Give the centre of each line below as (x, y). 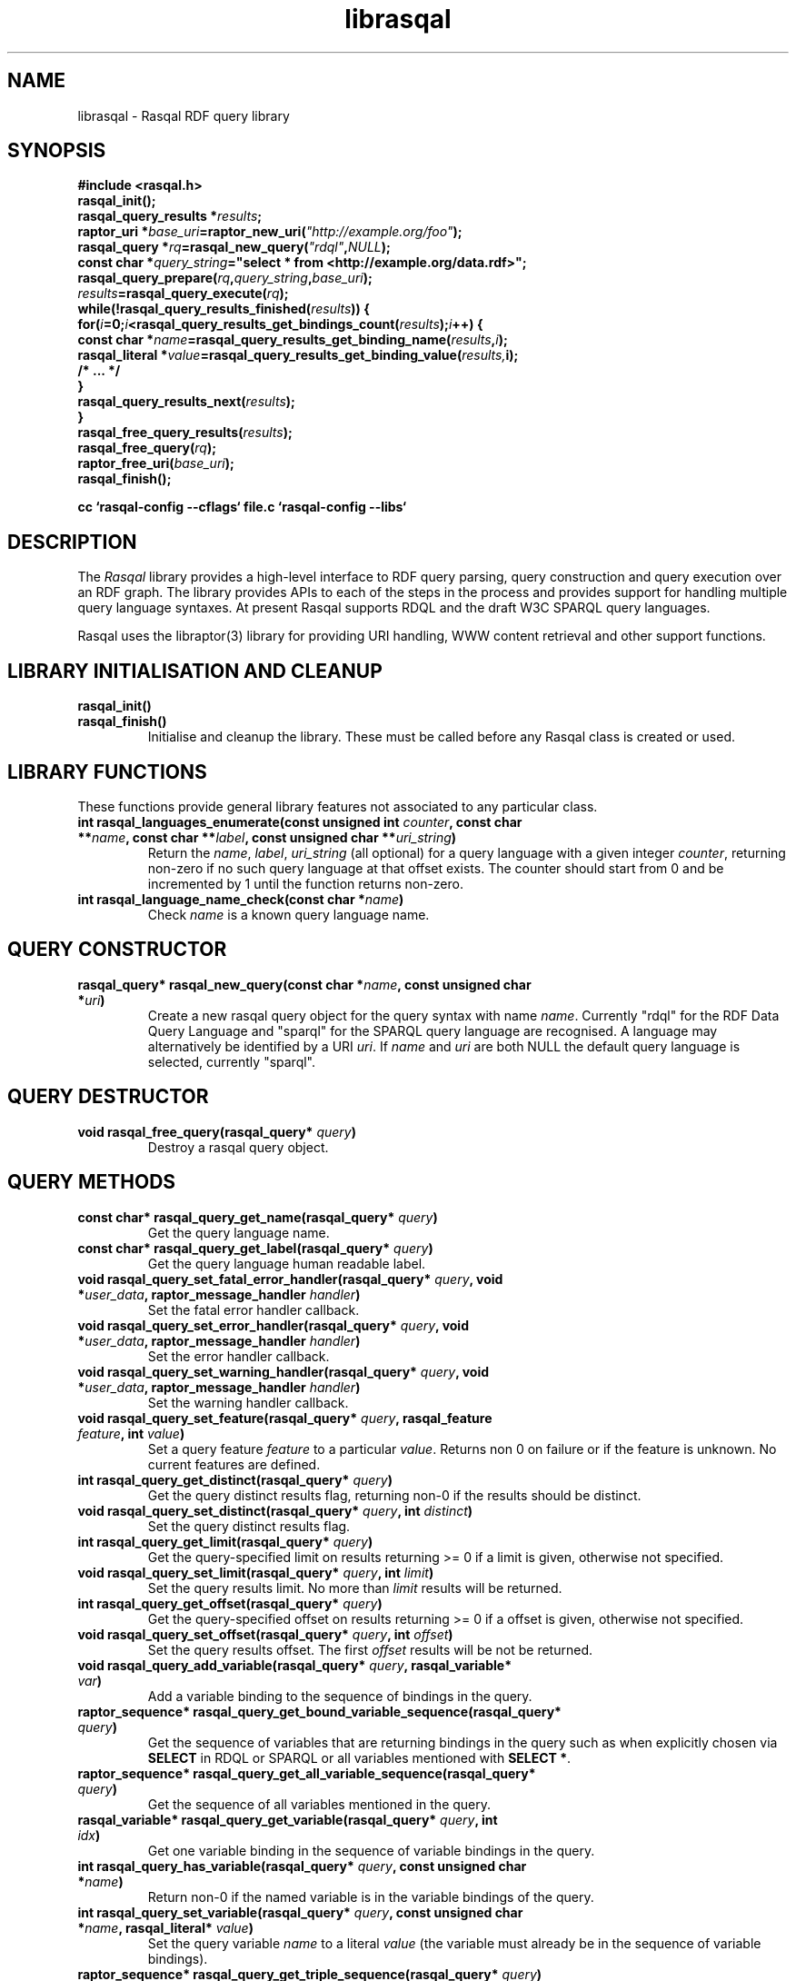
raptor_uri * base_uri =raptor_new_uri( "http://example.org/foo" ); (270, 232)
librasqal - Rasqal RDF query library (184, 115)
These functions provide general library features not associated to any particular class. (338, 806)
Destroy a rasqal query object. (238, 1147)
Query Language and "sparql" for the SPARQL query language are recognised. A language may (433, 1030)
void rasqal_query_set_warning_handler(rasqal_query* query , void (284, 1371)
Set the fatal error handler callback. (254, 1309)
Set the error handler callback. (239, 1356)
